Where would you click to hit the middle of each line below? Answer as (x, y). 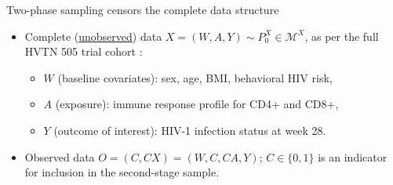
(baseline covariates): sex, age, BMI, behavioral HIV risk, (195, 77)
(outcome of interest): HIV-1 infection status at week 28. (190, 130)
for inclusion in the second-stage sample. (122, 172)
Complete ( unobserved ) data (93, 36)
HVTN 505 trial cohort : (84, 51)
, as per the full (342, 36)
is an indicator (353, 156)
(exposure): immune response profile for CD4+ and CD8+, (197, 104)
